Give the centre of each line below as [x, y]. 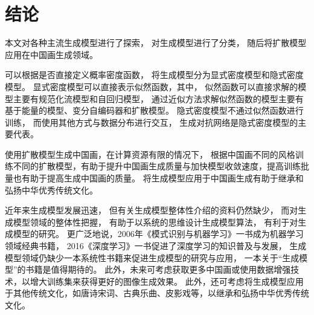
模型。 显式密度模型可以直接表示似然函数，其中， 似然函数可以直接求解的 [152, 86]
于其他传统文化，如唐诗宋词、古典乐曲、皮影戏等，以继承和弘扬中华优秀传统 [157, 293]
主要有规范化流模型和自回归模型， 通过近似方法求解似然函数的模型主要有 [158, 98]
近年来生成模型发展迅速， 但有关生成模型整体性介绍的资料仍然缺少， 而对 [152, 210]
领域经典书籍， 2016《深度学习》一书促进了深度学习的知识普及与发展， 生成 [156, 246]
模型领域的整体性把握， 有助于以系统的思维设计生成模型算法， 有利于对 [155, 222]
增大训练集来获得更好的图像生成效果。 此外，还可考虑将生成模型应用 [167, 281]
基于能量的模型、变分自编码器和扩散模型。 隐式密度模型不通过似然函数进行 [154, 110]
